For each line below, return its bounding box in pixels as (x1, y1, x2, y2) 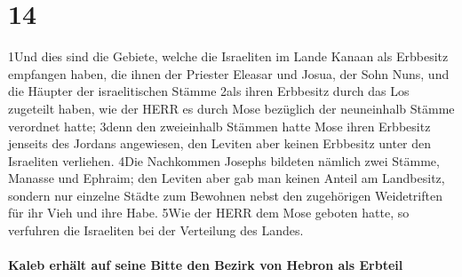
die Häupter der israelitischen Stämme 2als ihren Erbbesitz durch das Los (8, 82, 410, 100)
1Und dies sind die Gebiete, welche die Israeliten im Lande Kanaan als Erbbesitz (8, 47, 449, 66)
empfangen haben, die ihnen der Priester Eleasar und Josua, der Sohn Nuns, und (8, 64, 450, 83)
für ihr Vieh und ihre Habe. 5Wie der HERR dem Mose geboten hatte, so (8, 203, 410, 222)
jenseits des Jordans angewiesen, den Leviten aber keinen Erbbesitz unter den (8, 134, 432, 153)
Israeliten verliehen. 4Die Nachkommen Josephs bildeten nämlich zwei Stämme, (8, 151, 440, 170)
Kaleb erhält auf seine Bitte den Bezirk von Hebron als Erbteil (8, 256, 403, 274)
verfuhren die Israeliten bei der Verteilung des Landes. (8, 221, 304, 240)
